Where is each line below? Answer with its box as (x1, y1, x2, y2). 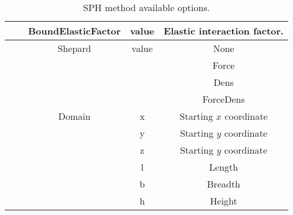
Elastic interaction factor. (163, 24, 284, 37)
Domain (58, 109, 91, 123)
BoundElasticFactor (28, 24, 121, 37)
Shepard (57, 41, 91, 55)
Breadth (207, 177, 241, 190)
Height (210, 194, 237, 207)
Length (209, 160, 239, 174)
